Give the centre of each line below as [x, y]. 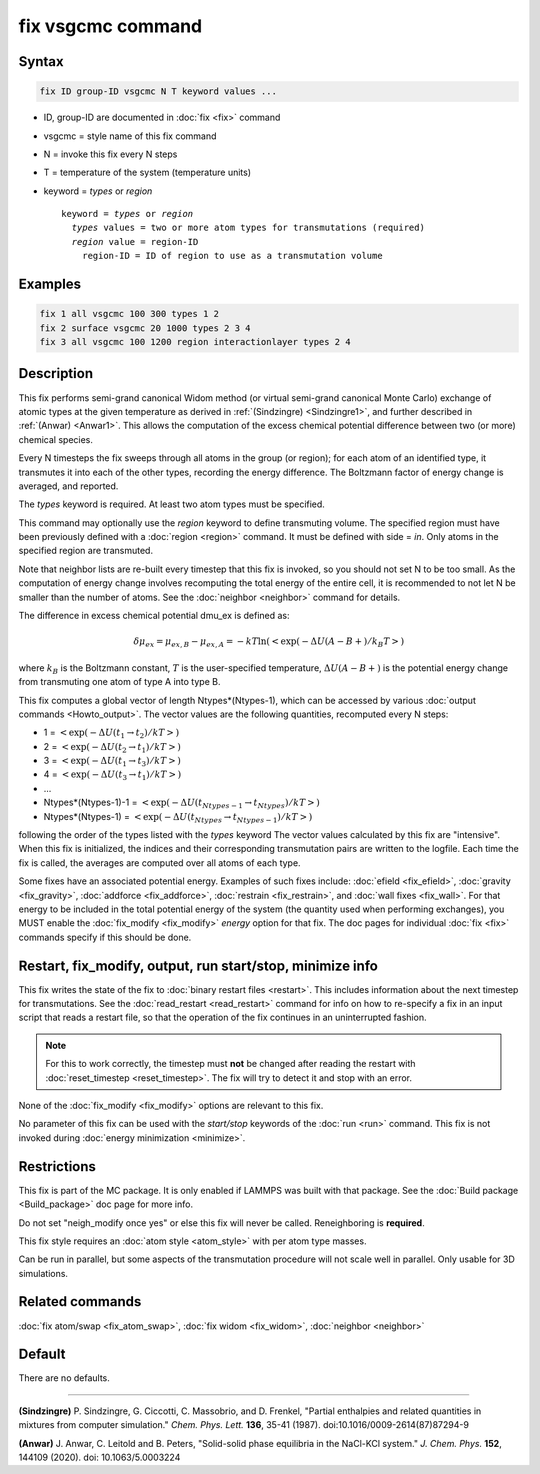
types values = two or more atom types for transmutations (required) [248, 228]
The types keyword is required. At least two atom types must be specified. [171, 504]
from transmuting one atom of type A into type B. [119, 682]
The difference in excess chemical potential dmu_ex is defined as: [154, 616]
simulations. [43, 1273]
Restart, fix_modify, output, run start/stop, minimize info [198, 965]
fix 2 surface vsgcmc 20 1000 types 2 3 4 [145, 328]
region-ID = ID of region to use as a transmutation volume [232, 256]
